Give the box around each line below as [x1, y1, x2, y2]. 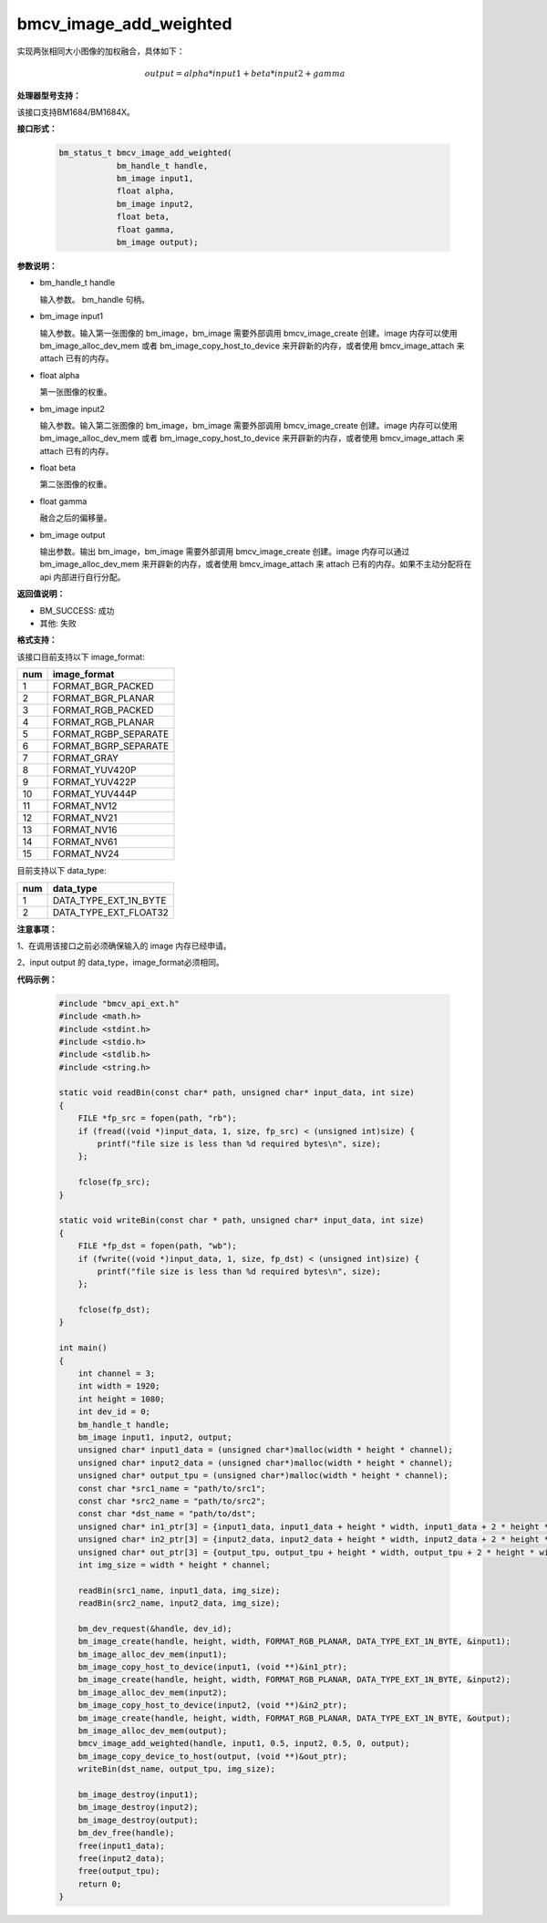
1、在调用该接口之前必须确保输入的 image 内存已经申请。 [16, 940, 232, 951]
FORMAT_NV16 [52, 823, 118, 836]
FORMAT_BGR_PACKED [52, 680, 154, 693]
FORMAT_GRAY [52, 752, 119, 765]
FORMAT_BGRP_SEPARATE [52, 739, 170, 752]
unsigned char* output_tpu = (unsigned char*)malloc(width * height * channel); [77, 1471, 449, 1481]
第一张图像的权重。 [39, 387, 112, 398]
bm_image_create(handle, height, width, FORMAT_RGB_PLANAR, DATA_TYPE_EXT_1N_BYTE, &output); [77, 1712, 511, 1723]
